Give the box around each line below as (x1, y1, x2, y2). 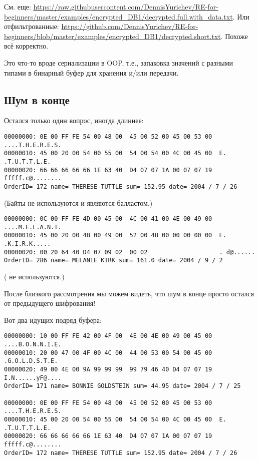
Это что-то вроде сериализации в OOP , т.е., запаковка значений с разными (4, 57, 233, 68)
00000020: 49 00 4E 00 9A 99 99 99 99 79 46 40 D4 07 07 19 (4, 366, 212, 373)
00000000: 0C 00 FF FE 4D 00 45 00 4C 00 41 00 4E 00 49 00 (4, 215, 212, 223)
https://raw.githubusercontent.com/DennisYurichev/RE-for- (33, 2, 218, 12)
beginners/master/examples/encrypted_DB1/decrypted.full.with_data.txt (4, 11, 233, 22)
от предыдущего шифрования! (4, 298, 96, 308)
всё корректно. (4, 41, 49, 51)
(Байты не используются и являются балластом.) (4, 197, 153, 208)
